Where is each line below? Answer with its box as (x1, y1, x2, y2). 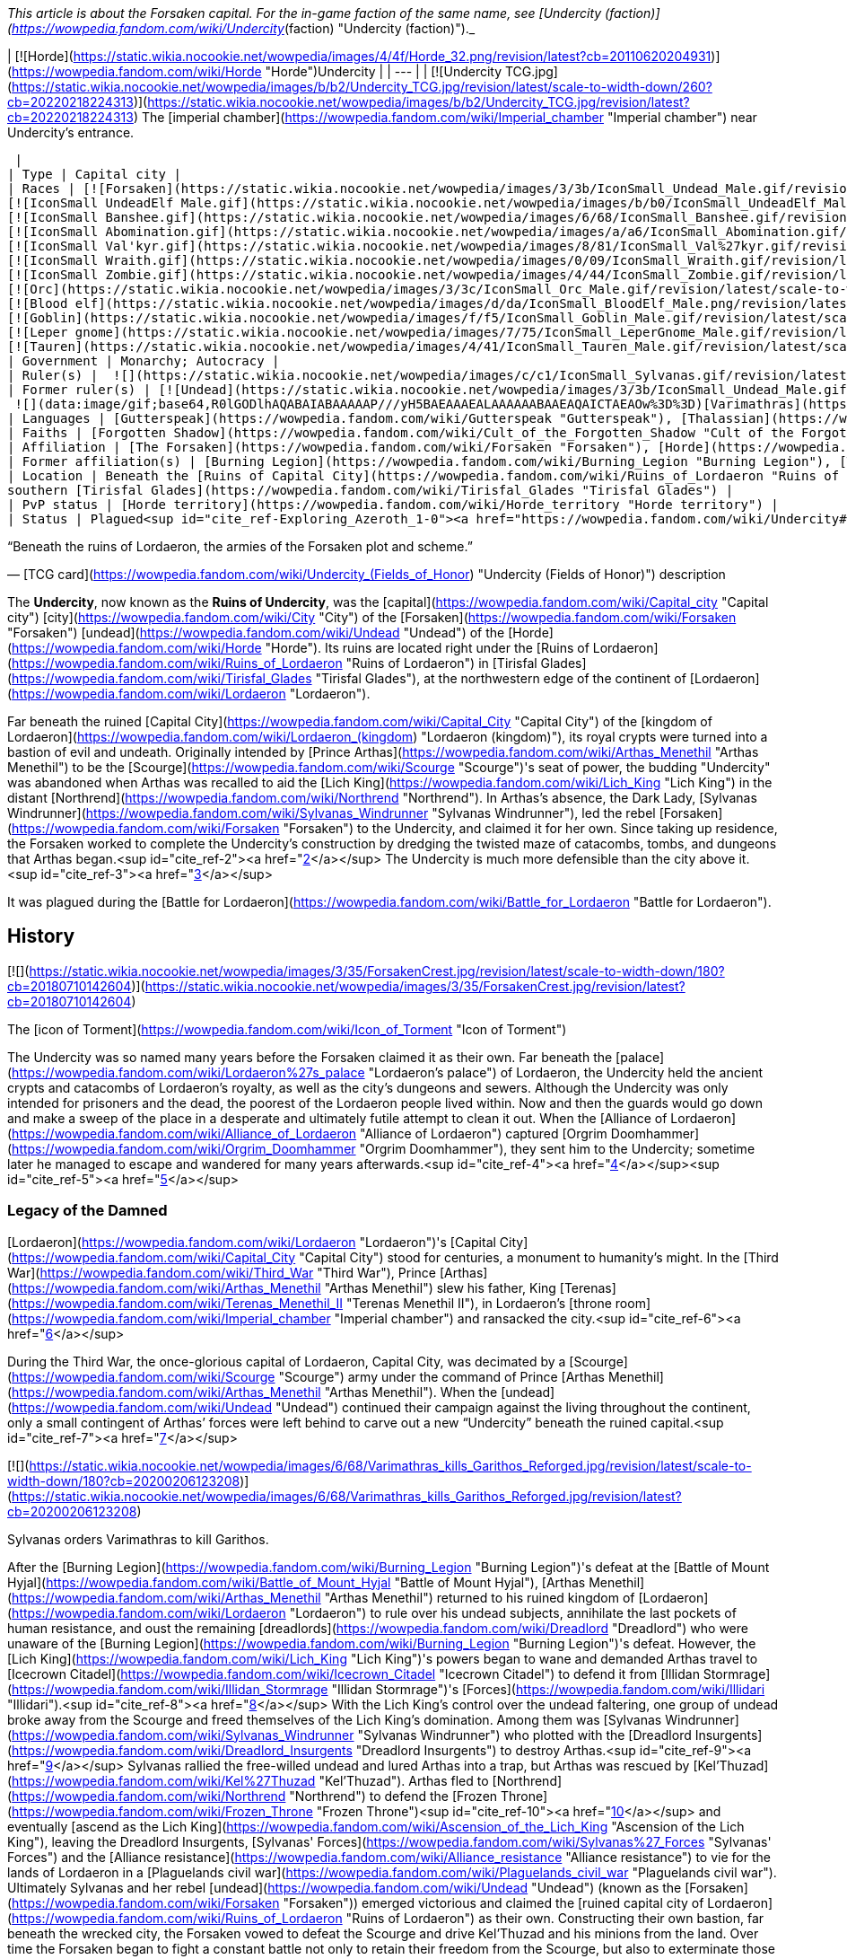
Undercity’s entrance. (7, 125, 135, 140)
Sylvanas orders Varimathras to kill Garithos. (7, 1531, 269, 1547)
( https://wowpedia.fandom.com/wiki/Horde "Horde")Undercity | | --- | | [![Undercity (7, 64, 502, 79)
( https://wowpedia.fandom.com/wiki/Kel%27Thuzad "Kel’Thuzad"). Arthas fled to (7, 1772, 489, 1788)
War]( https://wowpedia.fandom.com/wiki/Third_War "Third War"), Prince (7, 1264, 437, 1280)
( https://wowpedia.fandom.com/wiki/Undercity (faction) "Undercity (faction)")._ (7, 21, 476, 36)
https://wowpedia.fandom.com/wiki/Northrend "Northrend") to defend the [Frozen (12, 1788, 498, 1804)
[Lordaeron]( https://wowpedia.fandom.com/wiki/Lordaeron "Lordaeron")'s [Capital (7, 1234, 496, 1250)
